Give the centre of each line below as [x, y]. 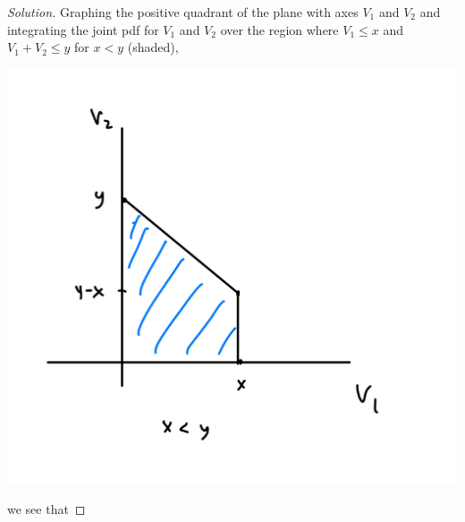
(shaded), [153, 47]
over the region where [279, 29]
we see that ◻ [46, 508]
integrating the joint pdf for [83, 29]
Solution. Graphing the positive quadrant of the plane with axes [183, 12]
